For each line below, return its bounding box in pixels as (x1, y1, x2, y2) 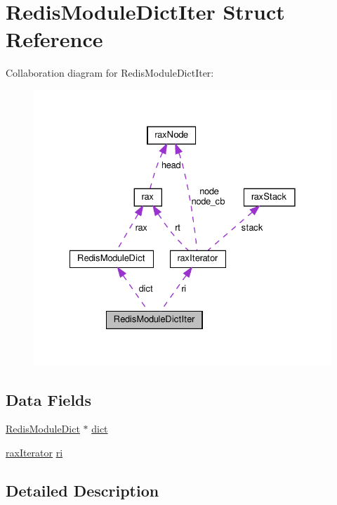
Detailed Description (6, 480, 159, 501)
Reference (6, 25, 103, 53)
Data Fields (6, 388, 92, 410)
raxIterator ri (6, 445, 63, 460)
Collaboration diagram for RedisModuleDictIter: (6, 65, 214, 80)
